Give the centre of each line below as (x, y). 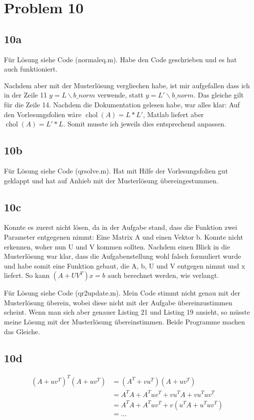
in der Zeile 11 (25, 95)
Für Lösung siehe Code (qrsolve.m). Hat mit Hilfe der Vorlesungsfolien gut (116, 170)
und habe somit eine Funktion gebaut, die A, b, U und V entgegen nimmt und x (125, 265)
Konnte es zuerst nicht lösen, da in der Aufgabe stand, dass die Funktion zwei (121, 227)
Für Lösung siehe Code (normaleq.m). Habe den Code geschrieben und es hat (120, 59)
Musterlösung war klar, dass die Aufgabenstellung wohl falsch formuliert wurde (123, 256)
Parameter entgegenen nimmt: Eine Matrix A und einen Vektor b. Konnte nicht (124, 236)
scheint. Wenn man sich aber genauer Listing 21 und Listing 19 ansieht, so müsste (127, 312)
